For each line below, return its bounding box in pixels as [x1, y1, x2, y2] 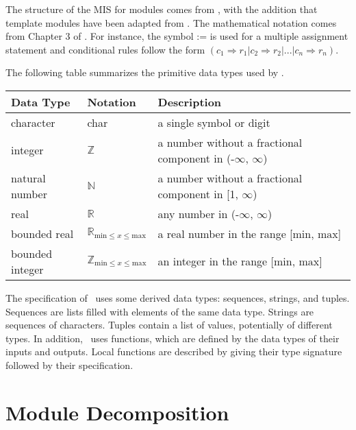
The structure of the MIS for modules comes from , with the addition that [5, 2, 318, 16]
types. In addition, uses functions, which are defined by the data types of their [5, 331, 340, 345]
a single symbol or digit [157, 114, 270, 130]
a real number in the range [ [157, 225, 293, 241]
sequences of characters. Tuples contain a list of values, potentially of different [5, 318, 333, 332]
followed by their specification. [5, 357, 133, 372]
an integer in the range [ [157, 253, 274, 270]
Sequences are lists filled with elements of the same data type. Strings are [5, 304, 314, 318]
